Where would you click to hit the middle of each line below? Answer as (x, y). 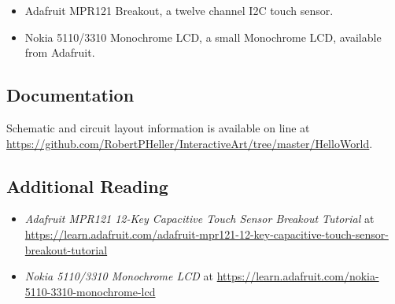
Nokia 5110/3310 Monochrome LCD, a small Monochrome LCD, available (203, 37)
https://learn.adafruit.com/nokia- (298, 276)
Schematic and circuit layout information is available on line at (158, 127)
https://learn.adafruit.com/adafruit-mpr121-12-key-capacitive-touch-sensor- (207, 234)
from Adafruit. (60, 52)
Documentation (70, 95)
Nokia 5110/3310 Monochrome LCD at (119, 276)
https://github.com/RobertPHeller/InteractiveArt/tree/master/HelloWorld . (190, 143)
